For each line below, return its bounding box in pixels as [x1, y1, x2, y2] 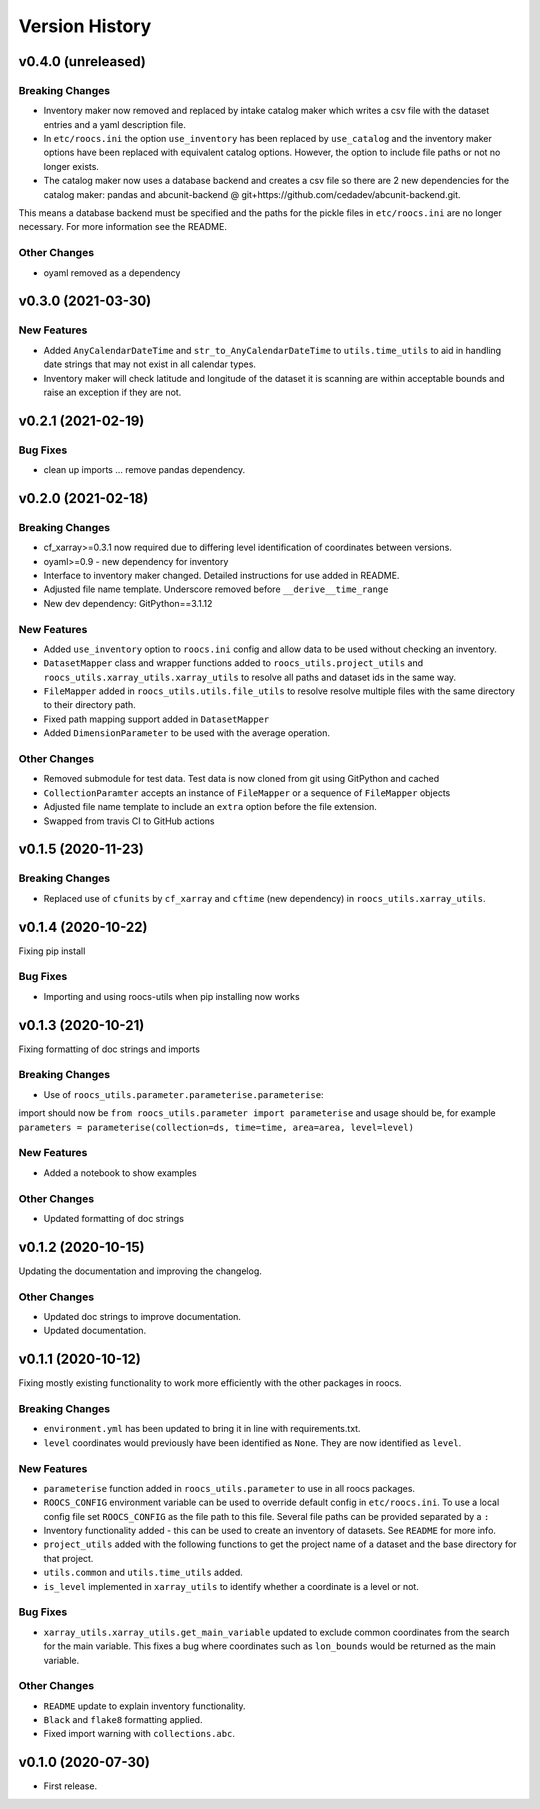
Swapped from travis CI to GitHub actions [43, 815, 215, 827]
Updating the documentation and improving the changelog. [18, 1265, 262, 1277]
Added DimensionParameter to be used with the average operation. [43, 727, 330, 739]
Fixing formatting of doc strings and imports [18, 1043, 200, 1055]
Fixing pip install [18, 945, 86, 957]
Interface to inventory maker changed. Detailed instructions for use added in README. [43, 570, 400, 581]
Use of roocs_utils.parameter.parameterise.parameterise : [43, 1088, 324, 1100]
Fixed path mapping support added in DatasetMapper [43, 713, 270, 725]
